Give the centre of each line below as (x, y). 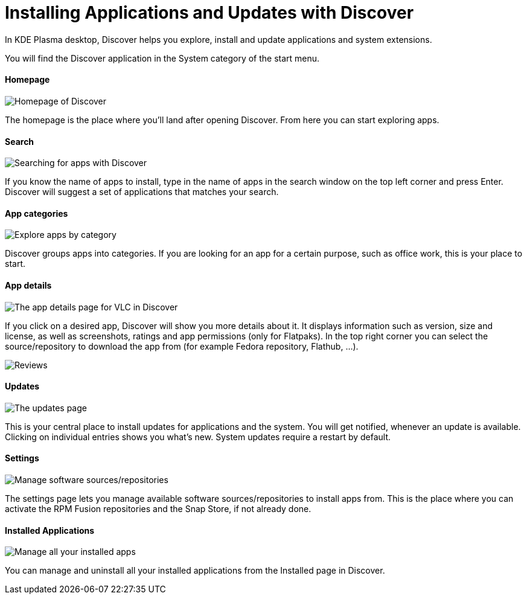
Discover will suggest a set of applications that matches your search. (142, 192)
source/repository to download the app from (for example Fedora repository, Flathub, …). (182, 346)
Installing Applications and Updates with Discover (209, 13)
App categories (37, 213)
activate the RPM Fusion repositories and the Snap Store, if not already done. (158, 509)
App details (28, 286)
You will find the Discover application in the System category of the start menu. (162, 58)
